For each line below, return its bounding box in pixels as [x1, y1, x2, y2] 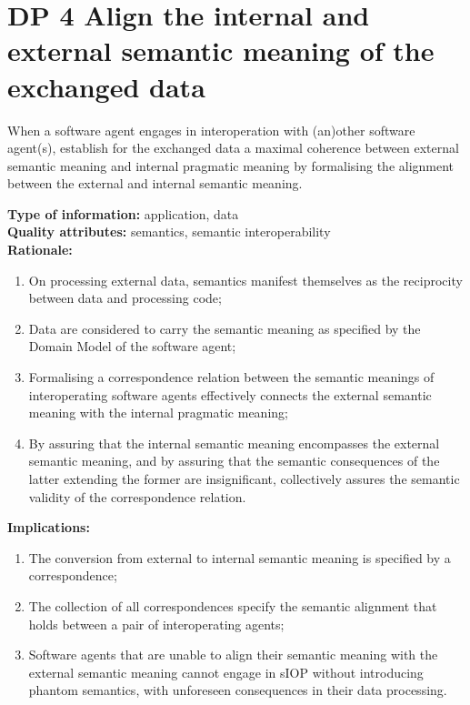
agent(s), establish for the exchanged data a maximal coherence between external [7, 138, 459, 157]
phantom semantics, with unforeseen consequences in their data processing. [28, 680, 447, 700]
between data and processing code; [28, 288, 222, 307]
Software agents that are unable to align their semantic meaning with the [28, 645, 438, 664]
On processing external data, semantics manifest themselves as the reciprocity [28, 270, 463, 289]
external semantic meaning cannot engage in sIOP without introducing [28, 662, 424, 681]
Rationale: [7, 240, 73, 259]
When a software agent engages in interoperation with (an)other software [7, 120, 415, 139]
